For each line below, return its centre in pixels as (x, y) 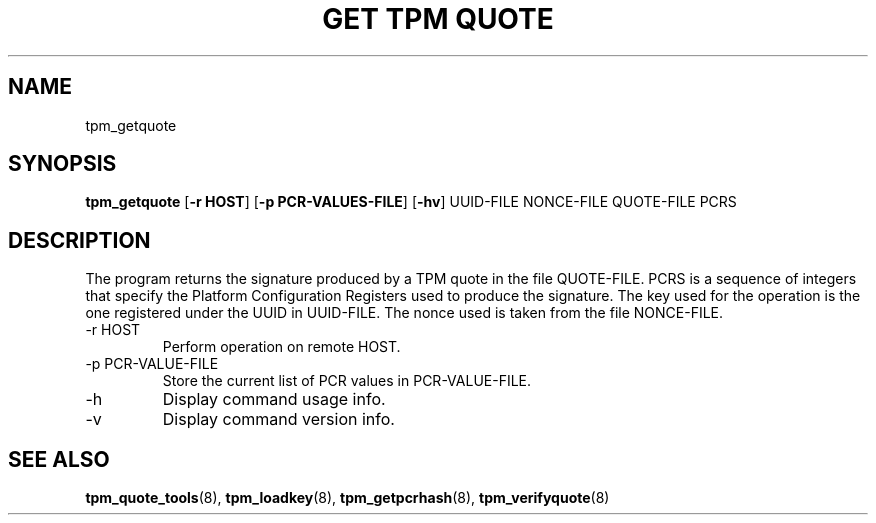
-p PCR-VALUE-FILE (152, 364)
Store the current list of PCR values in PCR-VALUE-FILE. (347, 381)
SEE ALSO (59, 459)
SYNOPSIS (62, 164)
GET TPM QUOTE (438, 19)
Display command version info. (278, 419)
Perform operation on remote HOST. (281, 347)
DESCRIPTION (79, 240)
